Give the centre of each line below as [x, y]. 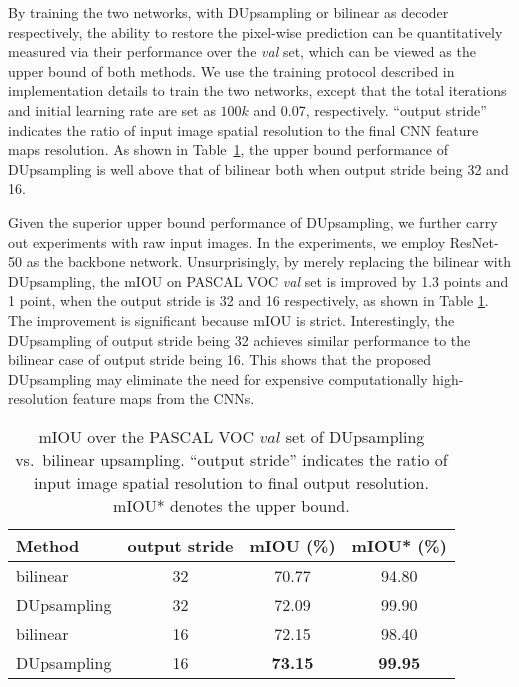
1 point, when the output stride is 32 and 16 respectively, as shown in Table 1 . [248, 300]
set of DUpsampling [355, 436]
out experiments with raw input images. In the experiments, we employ [227, 241]
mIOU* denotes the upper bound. [231, 505]
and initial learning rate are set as [112, 109]
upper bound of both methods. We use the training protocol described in [231, 70]
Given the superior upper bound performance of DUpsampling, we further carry [253, 221]
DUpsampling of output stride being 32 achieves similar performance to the [239, 339]
